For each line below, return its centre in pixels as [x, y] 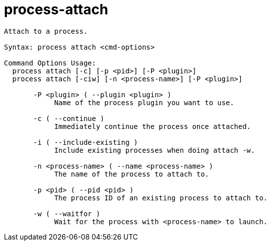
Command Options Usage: [50, 63]
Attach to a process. [46, 31]
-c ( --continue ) [69, 118]
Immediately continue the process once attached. [153, 126]
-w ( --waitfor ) [67, 214]
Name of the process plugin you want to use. [144, 102]
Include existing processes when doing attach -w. [155, 150]
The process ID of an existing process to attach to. [161, 198]
